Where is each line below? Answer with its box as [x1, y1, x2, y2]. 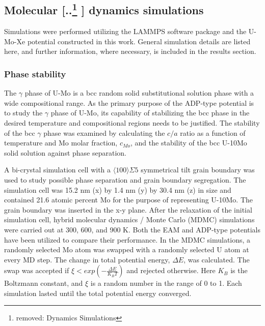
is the [230, 265, 248, 276]
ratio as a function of [180, 127, 246, 138]
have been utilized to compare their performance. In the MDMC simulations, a [4, 234, 251, 245]
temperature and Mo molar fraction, [4, 137, 118, 148]
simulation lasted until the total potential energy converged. [4, 287, 192, 298]
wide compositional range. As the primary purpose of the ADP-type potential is [4, 97, 254, 108]
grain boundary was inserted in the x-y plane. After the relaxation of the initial [4, 204, 252, 215]
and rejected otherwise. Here [126, 265, 216, 276]
